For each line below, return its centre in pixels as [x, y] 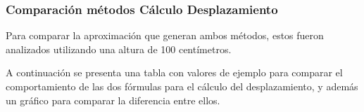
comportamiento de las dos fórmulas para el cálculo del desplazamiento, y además [182, 86]
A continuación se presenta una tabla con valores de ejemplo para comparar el [174, 72]
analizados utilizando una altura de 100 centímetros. [119, 49]
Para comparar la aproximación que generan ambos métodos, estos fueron [165, 35]
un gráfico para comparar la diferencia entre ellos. [113, 100]
